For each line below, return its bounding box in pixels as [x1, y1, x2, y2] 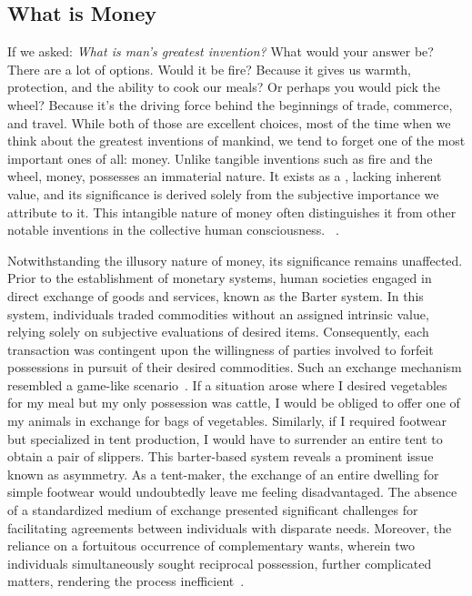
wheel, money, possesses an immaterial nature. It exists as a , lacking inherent [7, 167, 442, 186]
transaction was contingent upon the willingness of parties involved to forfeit [7, 339, 434, 359]
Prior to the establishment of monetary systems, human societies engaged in [7, 268, 432, 288]
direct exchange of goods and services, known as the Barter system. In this [7, 286, 424, 305]
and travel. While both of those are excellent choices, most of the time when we [7, 113, 451, 132]
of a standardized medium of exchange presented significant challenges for [7, 500, 418, 520]
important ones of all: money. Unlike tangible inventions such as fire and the [7, 148, 433, 167]
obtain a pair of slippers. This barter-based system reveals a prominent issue [7, 447, 434, 466]
